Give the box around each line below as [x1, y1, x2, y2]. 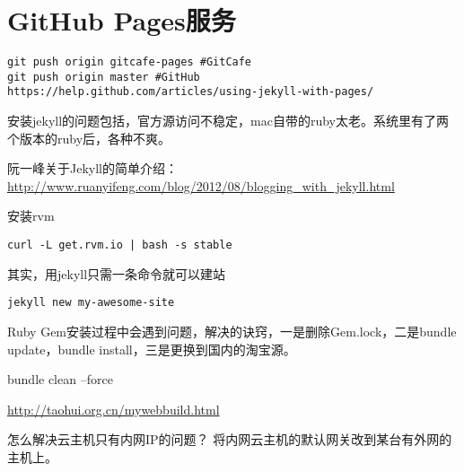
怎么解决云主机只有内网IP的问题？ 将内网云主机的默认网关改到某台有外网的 [7, 430, 452, 449]
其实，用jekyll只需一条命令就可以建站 [7, 264, 226, 283]
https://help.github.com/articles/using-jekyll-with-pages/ [7, 85, 374, 99]
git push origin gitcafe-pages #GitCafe [7, 56, 252, 69]
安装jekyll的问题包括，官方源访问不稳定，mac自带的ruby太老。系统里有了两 [7, 111, 449, 130]
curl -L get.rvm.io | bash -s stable [7, 239, 232, 252]
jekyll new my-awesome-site [7, 296, 175, 310]
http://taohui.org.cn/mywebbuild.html [7, 399, 220, 418]
